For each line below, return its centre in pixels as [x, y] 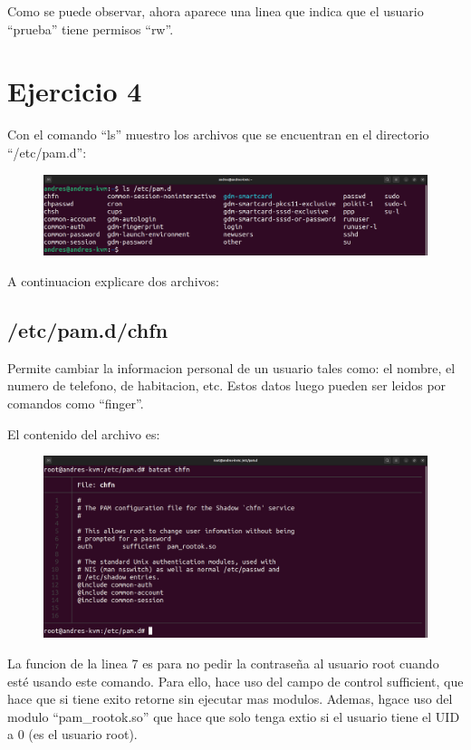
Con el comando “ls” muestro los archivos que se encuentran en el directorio [218, 135]
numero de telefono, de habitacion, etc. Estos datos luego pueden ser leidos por [227, 385]
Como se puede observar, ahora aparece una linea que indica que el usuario [216, 11]
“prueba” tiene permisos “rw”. [91, 29]
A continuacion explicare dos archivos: [113, 280]
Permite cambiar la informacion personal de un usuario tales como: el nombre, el [231, 367]
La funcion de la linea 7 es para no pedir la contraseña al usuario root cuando [223, 663]
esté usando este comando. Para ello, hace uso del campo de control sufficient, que [235, 681]
